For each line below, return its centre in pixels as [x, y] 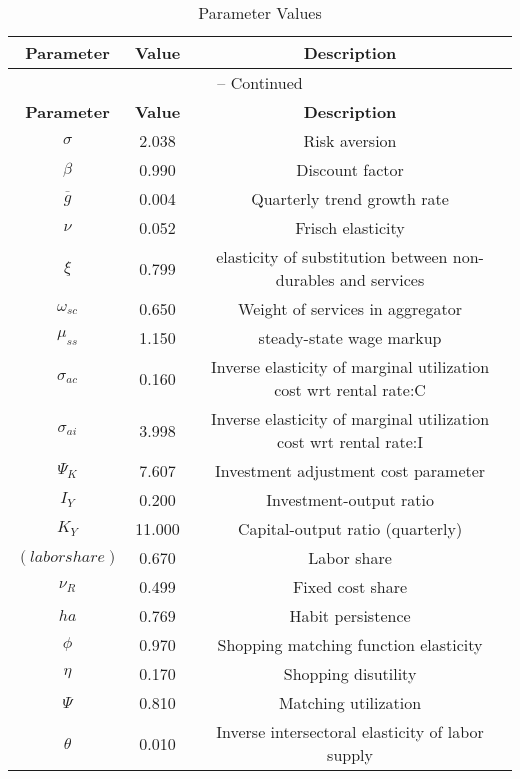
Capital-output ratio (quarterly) [350, 528]
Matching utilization [350, 702]
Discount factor [350, 169]
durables [305, 279]
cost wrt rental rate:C [350, 389]
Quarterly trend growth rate [350, 198]
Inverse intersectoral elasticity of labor [350, 731]
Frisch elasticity [350, 227]
